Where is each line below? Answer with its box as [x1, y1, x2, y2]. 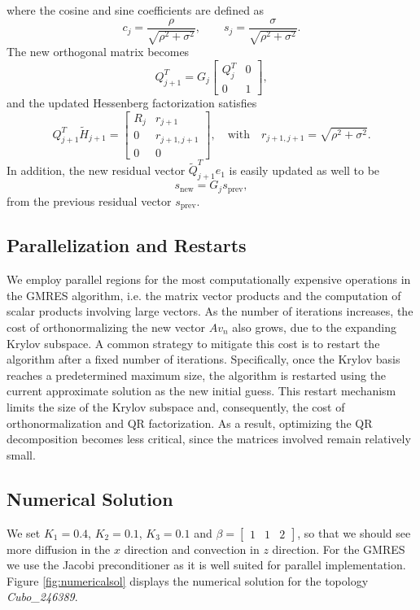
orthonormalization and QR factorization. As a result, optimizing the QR [7, 414, 373, 431]
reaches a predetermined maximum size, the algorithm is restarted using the [7, 366, 387, 383]
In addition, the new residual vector [7, 161, 186, 178]
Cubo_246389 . [7, 588, 78, 605]
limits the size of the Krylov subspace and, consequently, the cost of [7, 398, 345, 415]
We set [7, 524, 41, 541]
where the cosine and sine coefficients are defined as [7, 2, 265, 18]
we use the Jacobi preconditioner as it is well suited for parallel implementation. [7, 556, 406, 573]
